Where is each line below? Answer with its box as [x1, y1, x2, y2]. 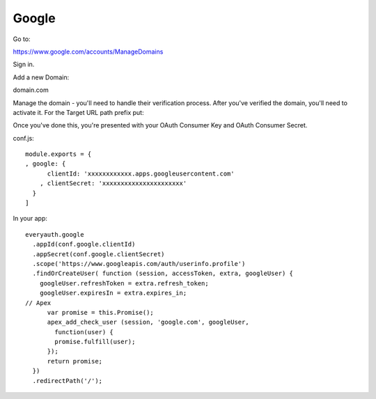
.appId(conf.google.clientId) [32, 240, 136, 249]
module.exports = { [25, 150, 92, 158]
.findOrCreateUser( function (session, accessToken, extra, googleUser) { [32, 269, 294, 278]
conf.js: [13, 134, 34, 142]
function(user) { [54, 328, 114, 336]
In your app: [13, 214, 48, 223]
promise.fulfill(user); [54, 338, 136, 346]
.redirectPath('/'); [32, 377, 103, 384]
